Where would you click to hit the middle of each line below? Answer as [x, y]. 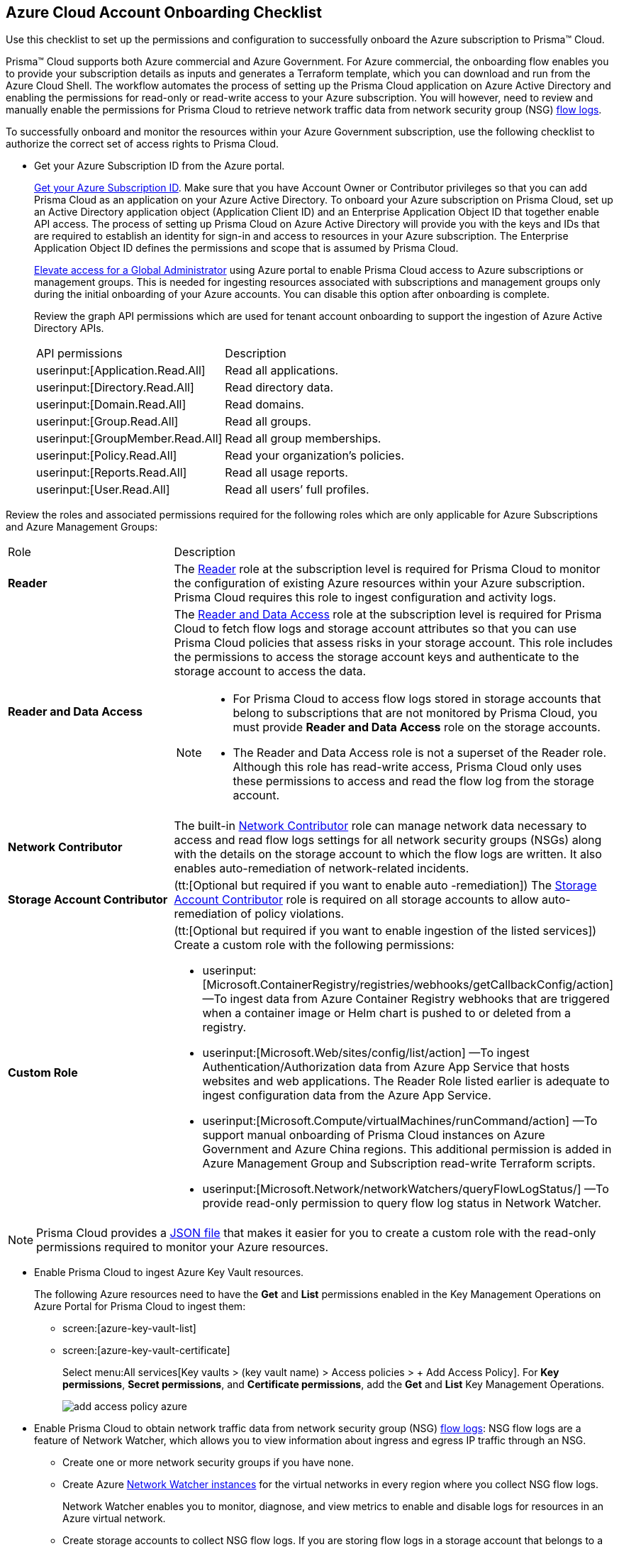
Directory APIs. [69, 328]
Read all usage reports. [286, 473]
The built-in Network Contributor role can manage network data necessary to [380, 826]
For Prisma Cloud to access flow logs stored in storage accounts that [417, 699]
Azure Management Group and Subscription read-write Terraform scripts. [399, 1164]
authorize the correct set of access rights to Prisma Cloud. [142, 144]
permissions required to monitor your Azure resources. [183, 1247]
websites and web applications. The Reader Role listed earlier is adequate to [406, 1081]
